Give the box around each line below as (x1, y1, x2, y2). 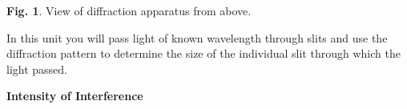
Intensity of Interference (6, 87, 143, 104)
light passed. (6, 60, 67, 77)
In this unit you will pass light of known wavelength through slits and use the (6, 29, 388, 46)
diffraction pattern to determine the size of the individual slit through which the (6, 45, 401, 62)
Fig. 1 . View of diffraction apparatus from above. (6, 2, 252, 18)
